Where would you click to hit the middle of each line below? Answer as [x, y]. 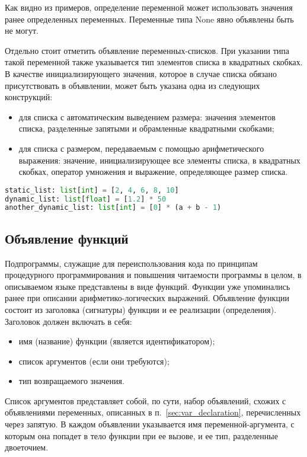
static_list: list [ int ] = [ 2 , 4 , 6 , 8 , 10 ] [92, 190]
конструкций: [29, 97]
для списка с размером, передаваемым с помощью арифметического [141, 148]
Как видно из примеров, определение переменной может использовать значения [149, 7]
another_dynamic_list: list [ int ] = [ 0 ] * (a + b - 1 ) [113, 208]
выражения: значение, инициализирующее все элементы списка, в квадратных [159, 160]
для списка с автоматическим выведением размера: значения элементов [147, 116]
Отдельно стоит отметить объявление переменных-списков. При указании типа [147, 50]
